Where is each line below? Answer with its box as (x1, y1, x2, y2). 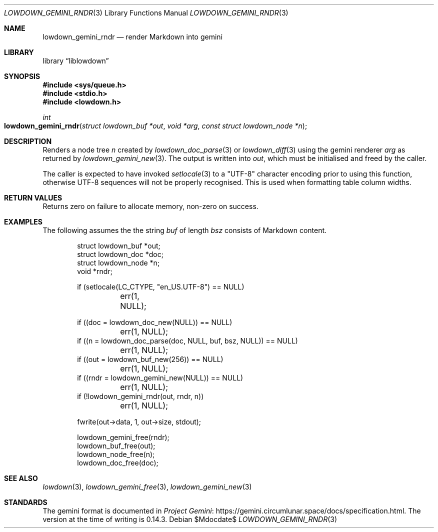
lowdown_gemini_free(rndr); (77, 433, 169, 441)
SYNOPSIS (4, 72, 40, 80)
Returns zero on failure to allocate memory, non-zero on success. (42, 202, 258, 210)
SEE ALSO (4, 474, 38, 482)
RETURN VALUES (4, 193, 62, 202)
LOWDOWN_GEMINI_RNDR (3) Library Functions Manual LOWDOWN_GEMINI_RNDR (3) (4, 8, 288, 17)
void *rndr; (77, 267, 112, 275)
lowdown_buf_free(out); (77, 441, 155, 450)
